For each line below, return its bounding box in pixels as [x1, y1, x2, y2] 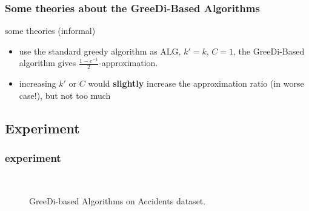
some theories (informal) [5, 24, 96, 37]
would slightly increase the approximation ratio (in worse [88, 77, 304, 90]
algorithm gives [19, 56, 76, 69]
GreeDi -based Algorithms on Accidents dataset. [29, 195, 206, 207]
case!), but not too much [19, 89, 111, 101]
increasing [19, 77, 56, 90]
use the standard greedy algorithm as [19, 44, 158, 57]
